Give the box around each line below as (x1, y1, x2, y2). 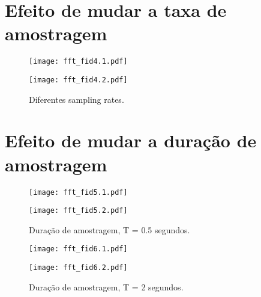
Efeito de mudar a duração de (5, 128, 257, 153)
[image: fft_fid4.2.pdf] (29, 75, 128, 84)
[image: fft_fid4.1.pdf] (29, 57, 128, 66)
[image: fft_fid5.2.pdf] (29, 206, 128, 215)
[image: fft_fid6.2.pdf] (29, 263, 128, 272)
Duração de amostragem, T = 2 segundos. (29, 280, 184, 293)
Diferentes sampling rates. (29, 93, 124, 105)
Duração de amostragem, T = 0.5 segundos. (29, 223, 190, 236)
